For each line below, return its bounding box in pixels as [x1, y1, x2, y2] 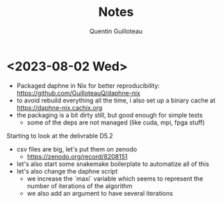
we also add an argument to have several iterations [26, 189, 173, 197]
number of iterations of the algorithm [26, 181, 133, 190]
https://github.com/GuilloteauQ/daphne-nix [16, 89, 140, 97]
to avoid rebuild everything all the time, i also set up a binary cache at [16, 96, 216, 104]
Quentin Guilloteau [89, 27, 143, 35]
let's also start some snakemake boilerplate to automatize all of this [16, 160, 210, 168]
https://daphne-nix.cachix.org [16, 103, 103, 111]
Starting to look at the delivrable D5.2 [6, 131, 113, 140]
